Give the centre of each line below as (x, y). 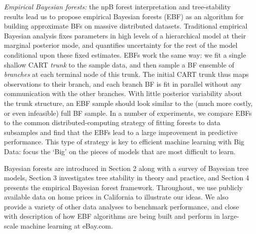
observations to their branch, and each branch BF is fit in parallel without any (123, 84)
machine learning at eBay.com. (67, 226)
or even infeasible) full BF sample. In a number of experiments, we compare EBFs (128, 113)
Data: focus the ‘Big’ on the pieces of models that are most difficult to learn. (120, 151)
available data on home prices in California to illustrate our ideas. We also (116, 197)
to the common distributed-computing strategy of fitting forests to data (112, 122)
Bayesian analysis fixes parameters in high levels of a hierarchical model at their (125, 35)
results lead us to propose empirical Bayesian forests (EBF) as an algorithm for (124, 16)
